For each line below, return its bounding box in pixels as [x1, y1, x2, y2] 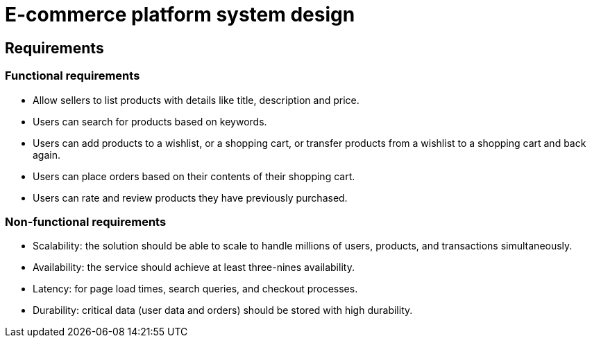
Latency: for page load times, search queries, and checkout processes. [33, 283, 358, 295]
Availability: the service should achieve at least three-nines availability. [33, 261, 355, 274]
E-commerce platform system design [5, 3, 355, 26]
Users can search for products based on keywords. [33, 115, 267, 127]
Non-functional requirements [5, 214, 167, 229]
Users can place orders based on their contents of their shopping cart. [33, 170, 355, 182]
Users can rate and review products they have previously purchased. [33, 191, 348, 204]
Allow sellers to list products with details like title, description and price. [33, 94, 360, 106]
